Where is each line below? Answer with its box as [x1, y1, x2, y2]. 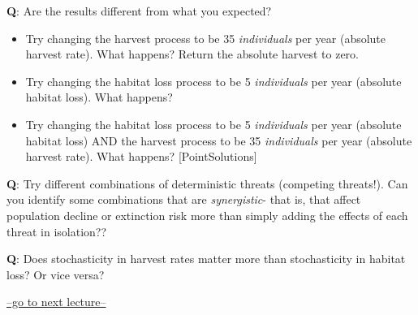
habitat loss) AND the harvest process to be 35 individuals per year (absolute [25, 132, 412, 149]
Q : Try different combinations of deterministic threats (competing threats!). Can [6, 175, 408, 192]
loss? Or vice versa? [6, 265, 105, 283]
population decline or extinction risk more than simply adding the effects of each [6, 206, 408, 223]
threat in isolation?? [6, 222, 107, 239]
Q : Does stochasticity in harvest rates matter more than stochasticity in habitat [6, 250, 406, 267]
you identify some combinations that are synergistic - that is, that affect [6, 191, 361, 208]
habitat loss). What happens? [25, 88, 173, 106]
